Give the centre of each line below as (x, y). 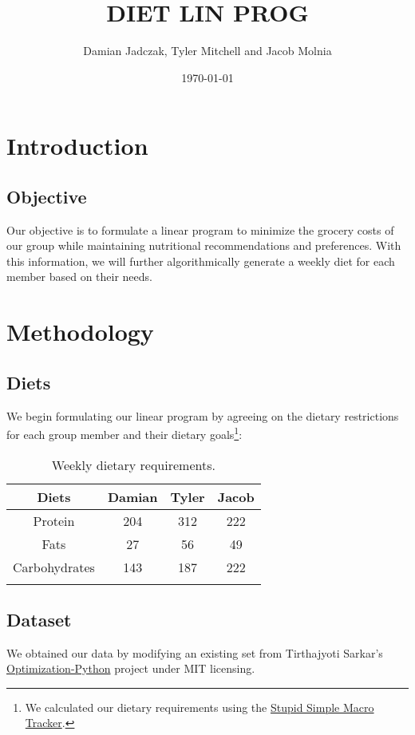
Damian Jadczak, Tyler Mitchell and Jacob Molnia (207, 51)
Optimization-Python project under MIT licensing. (131, 668)
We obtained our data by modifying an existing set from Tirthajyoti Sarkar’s (195, 652)
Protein (54, 520)
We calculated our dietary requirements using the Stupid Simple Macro (200, 707)
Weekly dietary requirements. (133, 464)
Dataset (39, 619)
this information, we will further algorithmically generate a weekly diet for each (201, 261)
